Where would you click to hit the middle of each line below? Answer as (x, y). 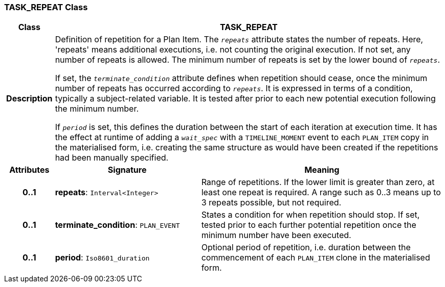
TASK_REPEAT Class (46, 7)
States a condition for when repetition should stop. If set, (310, 215)
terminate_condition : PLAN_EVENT (117, 225)
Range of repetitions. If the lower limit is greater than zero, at (318, 182)
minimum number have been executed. (276, 235)
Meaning (322, 170)
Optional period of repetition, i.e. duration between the (306, 247)
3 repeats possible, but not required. (271, 203)
